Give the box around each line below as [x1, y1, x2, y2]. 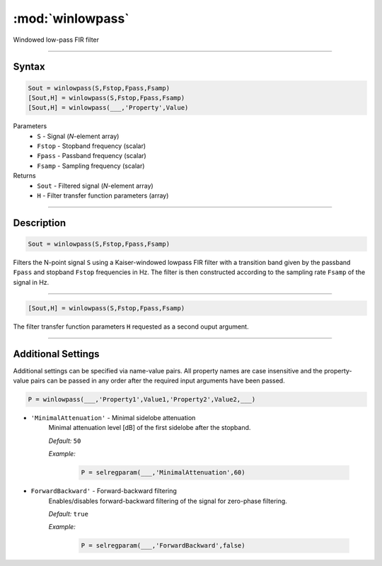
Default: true [48, 509, 88, 518]
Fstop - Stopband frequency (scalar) [37, 142, 146, 150]
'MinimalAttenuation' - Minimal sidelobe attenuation [30, 414, 196, 422]
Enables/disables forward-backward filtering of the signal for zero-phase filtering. [48, 497, 288, 505]
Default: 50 [48, 436, 81, 445]
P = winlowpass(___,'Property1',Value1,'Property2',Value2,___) [28, 395, 256, 404]
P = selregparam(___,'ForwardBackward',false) [81, 542, 245, 550]
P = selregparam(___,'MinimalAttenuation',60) [81, 468, 245, 477]
